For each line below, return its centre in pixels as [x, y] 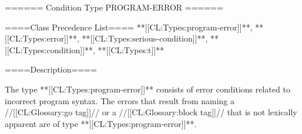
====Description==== [51, 69]
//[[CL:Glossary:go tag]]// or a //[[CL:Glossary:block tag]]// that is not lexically [151, 112]
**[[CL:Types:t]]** [131, 49]
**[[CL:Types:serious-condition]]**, [145, 38]
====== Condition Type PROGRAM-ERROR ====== [114, 7]
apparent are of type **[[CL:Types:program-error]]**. [101, 123]
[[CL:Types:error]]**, [42, 38]
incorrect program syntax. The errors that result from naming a [120, 100]
